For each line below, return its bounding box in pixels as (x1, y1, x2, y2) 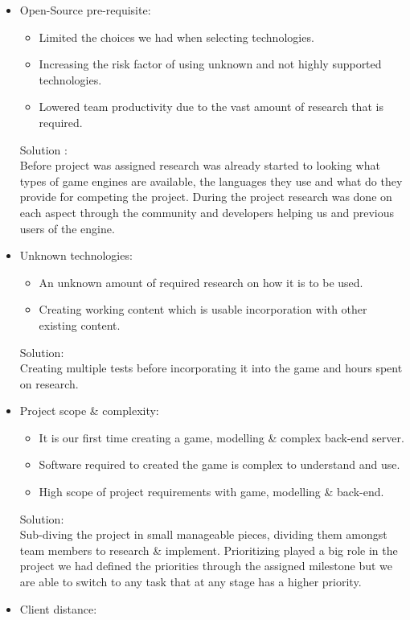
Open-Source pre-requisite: (19, 2, 151, 18)
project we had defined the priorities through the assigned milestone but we (19, 557, 393, 574)
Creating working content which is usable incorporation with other (39, 301, 367, 318)
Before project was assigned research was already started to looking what (19, 157, 380, 174)
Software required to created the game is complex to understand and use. (39, 456, 400, 473)
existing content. (39, 316, 121, 333)
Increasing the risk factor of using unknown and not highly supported (39, 55, 382, 72)
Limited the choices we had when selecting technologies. (39, 28, 314, 45)
